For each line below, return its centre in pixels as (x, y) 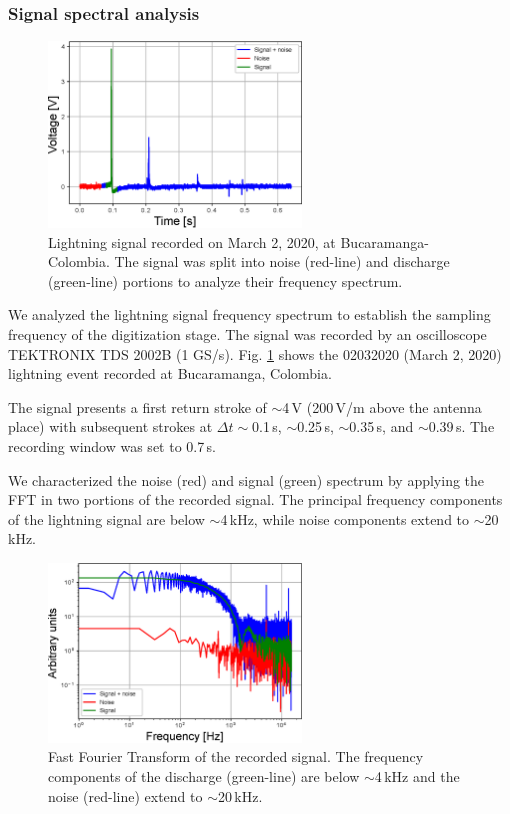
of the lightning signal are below (106, 518)
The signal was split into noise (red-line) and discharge (282, 261)
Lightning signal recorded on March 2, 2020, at (192, 241)
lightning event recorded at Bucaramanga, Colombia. (170, 373)
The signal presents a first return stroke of (137, 406)
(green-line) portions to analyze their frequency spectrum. (225, 280)
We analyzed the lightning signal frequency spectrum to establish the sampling (249, 314)
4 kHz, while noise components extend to (345, 518)
